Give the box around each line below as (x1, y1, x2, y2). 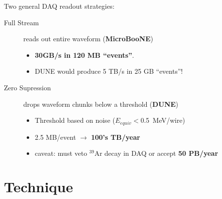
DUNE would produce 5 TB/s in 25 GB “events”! (34, 66, 183, 76)
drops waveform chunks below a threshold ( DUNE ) (23, 99, 178, 109)
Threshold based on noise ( (34, 115, 115, 125)
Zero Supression (4, 82, 51, 92)
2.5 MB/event (34, 132, 76, 142)
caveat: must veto (34, 148, 87, 158)
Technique (4, 176, 73, 196)
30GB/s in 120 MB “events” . (34, 50, 134, 60)
